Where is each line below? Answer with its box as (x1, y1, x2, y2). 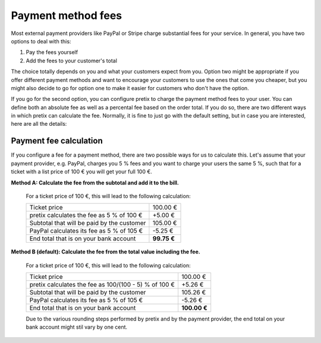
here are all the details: (11, 120, 67, 128)
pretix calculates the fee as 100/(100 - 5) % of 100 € (29, 281, 175, 289)
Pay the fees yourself (26, 49, 78, 56)
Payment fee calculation (11, 136, 103, 146)
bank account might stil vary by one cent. (26, 323, 128, 331)
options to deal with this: (11, 37, 71, 45)
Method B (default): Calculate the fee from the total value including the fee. (11, 248, 200, 255)
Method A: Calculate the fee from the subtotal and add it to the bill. (11, 179, 180, 186)
